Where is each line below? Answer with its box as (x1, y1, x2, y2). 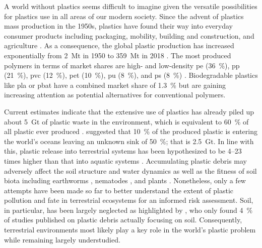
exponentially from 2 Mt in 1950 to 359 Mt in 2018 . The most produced (4, 50, 231, 60)
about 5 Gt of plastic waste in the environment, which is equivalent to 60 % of (4, 116, 249, 127)
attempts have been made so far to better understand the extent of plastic (4, 185, 234, 195)
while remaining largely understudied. (4, 234, 120, 244)
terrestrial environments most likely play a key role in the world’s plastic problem (4, 224, 256, 235)
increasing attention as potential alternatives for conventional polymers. (4, 89, 226, 100)
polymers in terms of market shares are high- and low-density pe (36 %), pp (4, 60, 240, 70)
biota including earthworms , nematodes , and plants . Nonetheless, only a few (4, 175, 246, 186)
